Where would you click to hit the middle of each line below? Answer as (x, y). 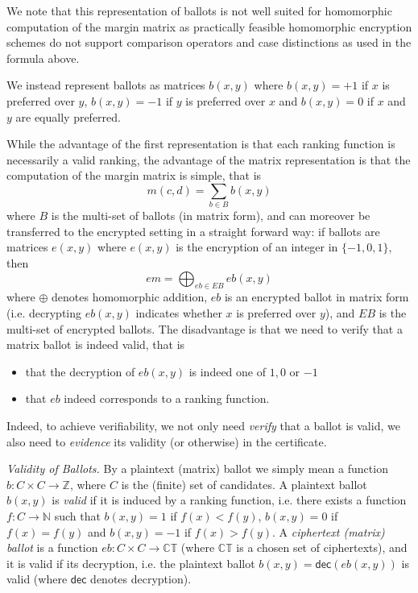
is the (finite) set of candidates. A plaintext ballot (244, 484)
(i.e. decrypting (44, 313)
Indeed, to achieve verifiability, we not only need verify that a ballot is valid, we (203, 425)
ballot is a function (52, 547)
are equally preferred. (68, 116)
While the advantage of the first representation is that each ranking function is (201, 144)
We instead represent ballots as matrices (106, 85)
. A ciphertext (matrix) (329, 531)
